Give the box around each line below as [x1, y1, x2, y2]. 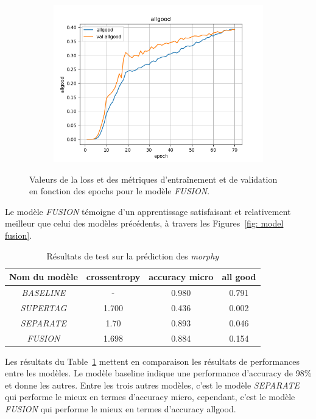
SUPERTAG [20, 301, 67, 314]
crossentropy [86, 270, 141, 283]
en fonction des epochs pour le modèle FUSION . [29, 185, 210, 197]
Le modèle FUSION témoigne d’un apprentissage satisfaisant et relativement [5, 205, 291, 217]
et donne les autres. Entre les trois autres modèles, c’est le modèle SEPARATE [5, 378, 300, 391]
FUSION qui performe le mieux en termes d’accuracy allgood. [5, 403, 236, 415]
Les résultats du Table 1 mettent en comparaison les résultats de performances [5, 354, 300, 367]
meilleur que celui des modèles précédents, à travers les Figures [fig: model [5, 217, 284, 230]
